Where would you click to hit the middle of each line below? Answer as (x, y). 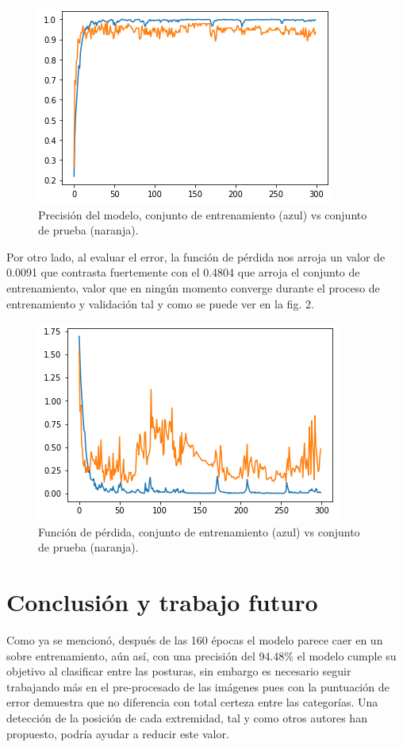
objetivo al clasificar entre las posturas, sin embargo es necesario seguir (179, 671)
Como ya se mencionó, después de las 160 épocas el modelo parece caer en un (195, 640)
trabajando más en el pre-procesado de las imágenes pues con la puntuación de (198, 686)
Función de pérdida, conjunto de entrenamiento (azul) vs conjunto (199, 531)
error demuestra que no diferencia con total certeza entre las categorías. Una (192, 702)
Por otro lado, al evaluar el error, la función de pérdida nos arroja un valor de (196, 256)
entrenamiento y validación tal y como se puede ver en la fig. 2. (160, 303)
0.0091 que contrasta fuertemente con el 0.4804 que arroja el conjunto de (183, 272)
